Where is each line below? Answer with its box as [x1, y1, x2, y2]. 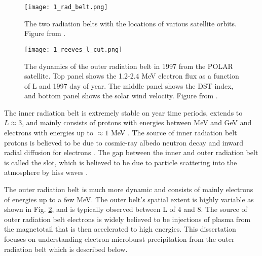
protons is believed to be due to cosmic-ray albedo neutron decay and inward [4, 137, 244, 148]
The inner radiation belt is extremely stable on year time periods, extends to [4, 107, 243, 118]
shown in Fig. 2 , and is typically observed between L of [4, 204, 175, 214]
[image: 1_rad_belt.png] [24, 4, 108, 11]
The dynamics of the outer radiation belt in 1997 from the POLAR [24, 60, 233, 71]
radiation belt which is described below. [4, 243, 128, 254]
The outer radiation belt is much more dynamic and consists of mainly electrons [4, 184, 253, 195]
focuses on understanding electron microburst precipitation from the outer [4, 234, 235, 244]
